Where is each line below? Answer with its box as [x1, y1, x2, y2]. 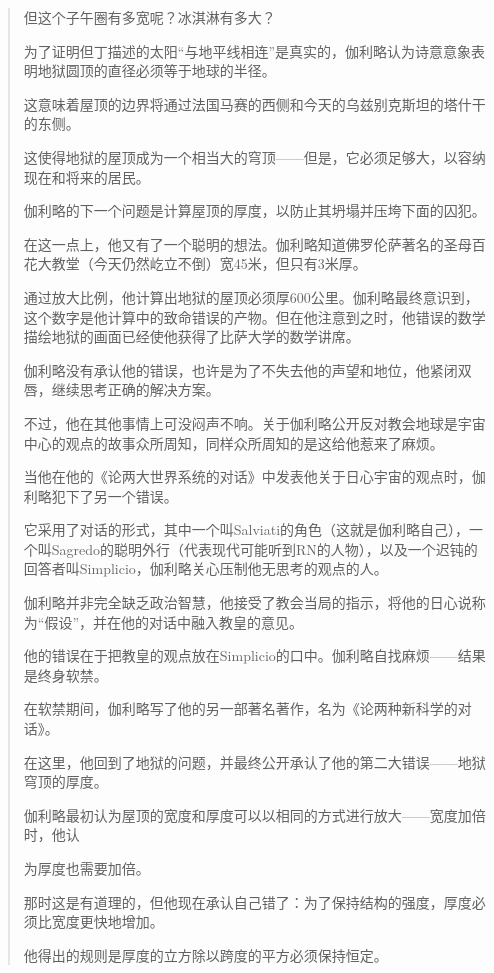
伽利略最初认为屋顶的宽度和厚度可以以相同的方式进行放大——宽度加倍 [23, 804, 486, 825]
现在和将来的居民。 [23, 166, 150, 187]
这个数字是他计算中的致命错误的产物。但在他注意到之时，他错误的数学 [23, 306, 486, 327]
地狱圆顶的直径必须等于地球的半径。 [37, 60, 276, 81]
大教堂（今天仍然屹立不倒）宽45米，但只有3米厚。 [37, 253, 367, 274]
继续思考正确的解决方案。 [51, 379, 220, 400]
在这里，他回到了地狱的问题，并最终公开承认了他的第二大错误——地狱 [23, 751, 486, 772]
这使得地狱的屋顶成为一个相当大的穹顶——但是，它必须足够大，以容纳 [23, 146, 486, 167]
